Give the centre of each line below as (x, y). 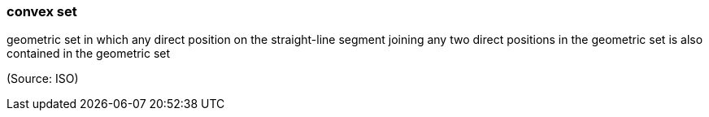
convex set (42, 11)
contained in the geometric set (89, 54)
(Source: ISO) (43, 79)
